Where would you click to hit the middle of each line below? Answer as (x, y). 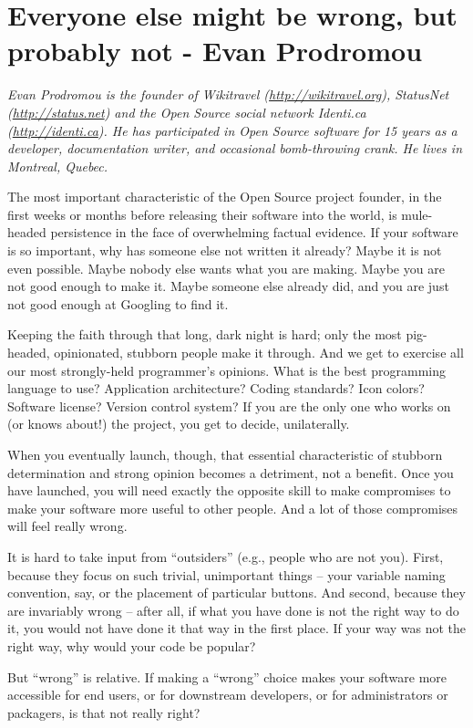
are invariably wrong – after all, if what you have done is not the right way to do (233, 610)
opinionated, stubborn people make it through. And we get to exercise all (259, 353)
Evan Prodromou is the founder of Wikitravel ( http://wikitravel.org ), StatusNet (228, 94)
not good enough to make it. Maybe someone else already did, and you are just (228, 286)
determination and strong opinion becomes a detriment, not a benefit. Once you (231, 472)
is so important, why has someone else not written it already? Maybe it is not (225, 250)
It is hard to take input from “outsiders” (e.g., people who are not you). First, (226, 556)
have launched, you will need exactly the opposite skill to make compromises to (229, 490)
